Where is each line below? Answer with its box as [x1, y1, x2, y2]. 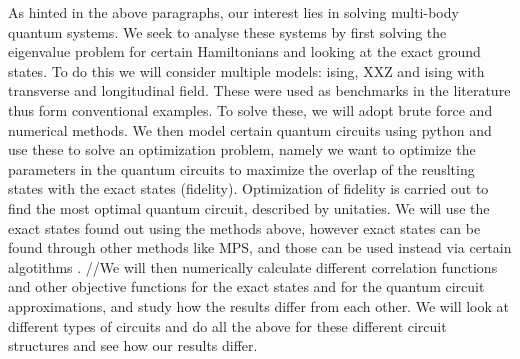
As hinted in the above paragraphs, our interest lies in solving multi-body [8, 2, 459, 22]
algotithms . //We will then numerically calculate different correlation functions [8, 256, 498, 277]
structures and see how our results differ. [8, 335, 258, 356]
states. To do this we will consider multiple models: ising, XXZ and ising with [8, 60, 485, 81]
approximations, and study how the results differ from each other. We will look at [8, 295, 510, 316]
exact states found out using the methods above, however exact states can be [8, 217, 481, 238]
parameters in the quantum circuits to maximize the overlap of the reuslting [8, 158, 475, 179]
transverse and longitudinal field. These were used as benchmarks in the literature [8, 80, 511, 101]
